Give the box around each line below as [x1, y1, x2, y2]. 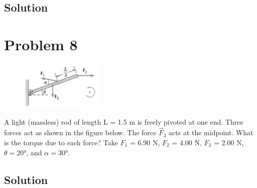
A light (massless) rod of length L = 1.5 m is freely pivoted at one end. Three [4, 116, 243, 127]
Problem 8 [4, 34, 78, 54]
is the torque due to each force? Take [4, 137, 118, 147]
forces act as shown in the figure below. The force [4, 127, 157, 138]
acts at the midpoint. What [169, 127, 253, 138]
